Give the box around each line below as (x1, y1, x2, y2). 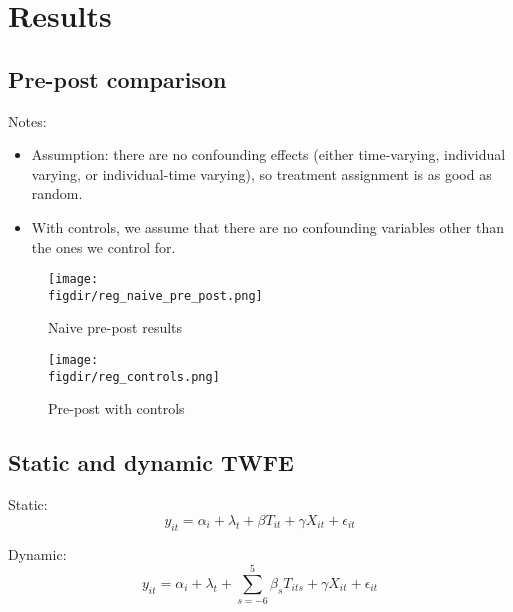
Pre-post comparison (8, 63, 227, 94)
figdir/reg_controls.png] (48, 369, 220, 384)
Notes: (8, 110, 47, 131)
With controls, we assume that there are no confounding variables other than (31, 216, 505, 237)
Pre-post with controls (48, 398, 185, 419)
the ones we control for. (31, 236, 176, 257)
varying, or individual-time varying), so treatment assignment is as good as (31, 163, 492, 184)
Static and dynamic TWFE (8, 447, 294, 478)
